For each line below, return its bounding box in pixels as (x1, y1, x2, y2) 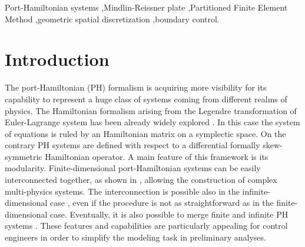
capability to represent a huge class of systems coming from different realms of (5, 92, 287, 105)
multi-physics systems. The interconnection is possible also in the (5, 185, 240, 197)
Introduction (5, 47, 110, 71)
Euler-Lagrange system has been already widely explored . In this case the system (5, 116, 300, 128)
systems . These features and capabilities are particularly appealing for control (5, 219, 288, 232)
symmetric (5, 150, 42, 162)
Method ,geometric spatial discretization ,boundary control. (5, 12, 220, 25)
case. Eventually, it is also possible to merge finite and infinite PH (50, 208, 289, 220)
